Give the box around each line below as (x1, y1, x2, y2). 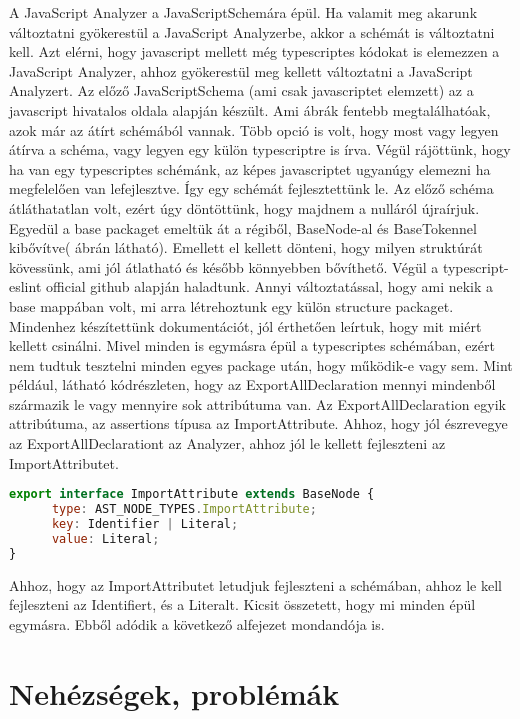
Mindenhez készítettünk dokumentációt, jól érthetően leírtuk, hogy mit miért (9, 315, 482, 336)
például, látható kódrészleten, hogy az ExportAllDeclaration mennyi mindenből (9, 374, 496, 395)
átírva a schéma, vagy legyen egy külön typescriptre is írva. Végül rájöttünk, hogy (9, 139, 511, 160)
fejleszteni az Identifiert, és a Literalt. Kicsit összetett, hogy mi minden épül (9, 594, 476, 615)
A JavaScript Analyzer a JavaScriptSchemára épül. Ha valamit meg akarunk (9, 2, 478, 22)
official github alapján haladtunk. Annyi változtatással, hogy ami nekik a (46, 276, 494, 297)
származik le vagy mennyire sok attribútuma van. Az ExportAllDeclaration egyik (9, 393, 506, 414)
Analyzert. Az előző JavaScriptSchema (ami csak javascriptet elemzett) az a (9, 80, 474, 101)
